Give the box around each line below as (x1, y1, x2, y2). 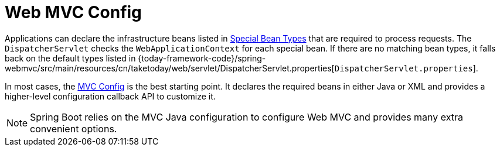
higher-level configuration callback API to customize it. (5, 91, 216, 101)
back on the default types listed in (5, 53, 136, 63)
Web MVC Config (5, 2, 142, 22)
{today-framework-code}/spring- (138, 53, 266, 63)
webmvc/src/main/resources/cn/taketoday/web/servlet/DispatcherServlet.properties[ (5, 63, 335, 73)
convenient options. (30, 122, 117, 135)
